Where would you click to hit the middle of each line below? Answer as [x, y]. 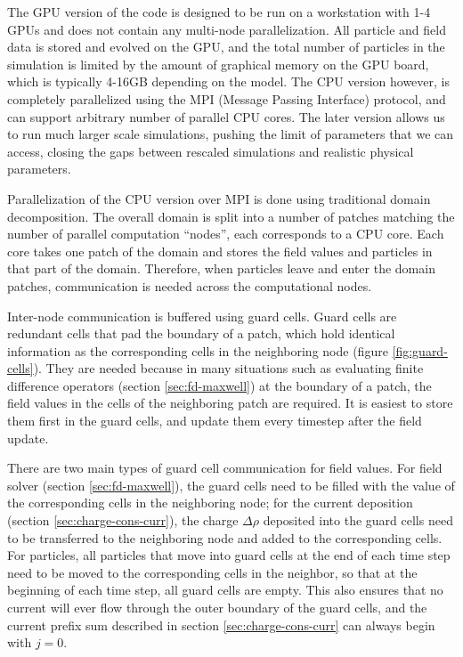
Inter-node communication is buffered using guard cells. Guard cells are [202, 316]
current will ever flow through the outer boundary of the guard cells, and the [217, 607]
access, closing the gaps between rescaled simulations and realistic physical [211, 151]
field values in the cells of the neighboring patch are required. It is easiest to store [230, 403]
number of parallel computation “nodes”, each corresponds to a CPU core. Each [226, 234]
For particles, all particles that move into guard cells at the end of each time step [229, 555]
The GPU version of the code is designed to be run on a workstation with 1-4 [219, 12]
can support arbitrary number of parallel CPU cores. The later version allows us [226, 116]
